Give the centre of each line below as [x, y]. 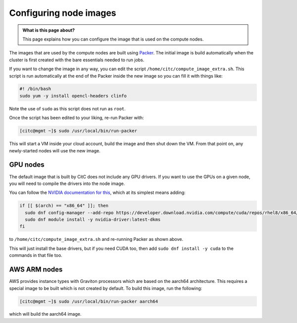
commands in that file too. [36, 255]
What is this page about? [49, 30]
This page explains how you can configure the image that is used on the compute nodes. [113, 39]
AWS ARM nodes [36, 270]
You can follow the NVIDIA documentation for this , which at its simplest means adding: [97, 192]
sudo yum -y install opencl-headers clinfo [73, 96]
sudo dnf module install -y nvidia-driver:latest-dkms [93, 220]
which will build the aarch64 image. [45, 314]
